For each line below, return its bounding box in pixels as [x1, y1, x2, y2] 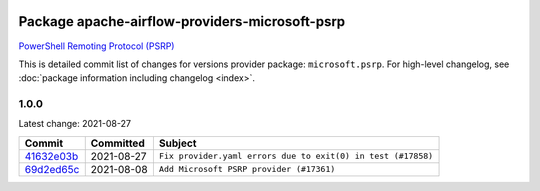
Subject [158, 136, 197, 150]
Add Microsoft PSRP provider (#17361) [158, 164, 336, 175]
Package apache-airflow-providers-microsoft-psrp [18, 13, 346, 30]
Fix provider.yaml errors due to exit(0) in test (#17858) [158, 151, 434, 162]
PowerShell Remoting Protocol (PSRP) [18, 40, 175, 52]
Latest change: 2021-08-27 [18, 118, 132, 130]
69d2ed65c [24, 162, 80, 176]
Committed [90, 136, 145, 150]
